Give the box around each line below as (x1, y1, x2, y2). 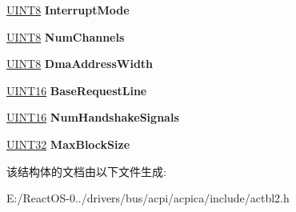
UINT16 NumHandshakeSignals (6, 109, 179, 126)
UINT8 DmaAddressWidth (6, 55, 154, 72)
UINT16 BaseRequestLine (6, 82, 147, 98)
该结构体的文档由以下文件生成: (6, 162, 166, 179)
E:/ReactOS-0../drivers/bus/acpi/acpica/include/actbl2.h (6, 190, 290, 206)
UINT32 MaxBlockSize (6, 135, 130, 152)
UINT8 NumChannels (6, 28, 125, 45)
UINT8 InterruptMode (6, 2, 130, 18)
